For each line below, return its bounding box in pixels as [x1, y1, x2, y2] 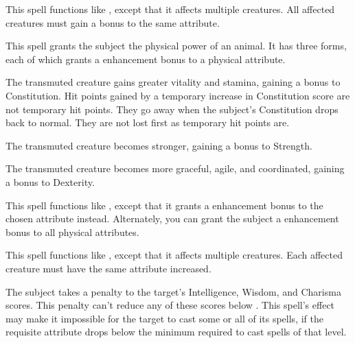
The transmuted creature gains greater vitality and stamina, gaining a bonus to [5, 75, 341, 89]
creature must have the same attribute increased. [5, 261, 211, 275]
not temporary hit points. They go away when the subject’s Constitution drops [5, 102, 339, 116]
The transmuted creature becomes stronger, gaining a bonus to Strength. [5, 138, 312, 152]
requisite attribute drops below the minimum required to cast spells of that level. [5, 324, 347, 339]
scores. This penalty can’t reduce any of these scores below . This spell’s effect [5, 298, 335, 312]
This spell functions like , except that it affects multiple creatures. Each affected [5, 248, 343, 262]
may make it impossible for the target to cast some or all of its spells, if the [5, 311, 323, 325]
